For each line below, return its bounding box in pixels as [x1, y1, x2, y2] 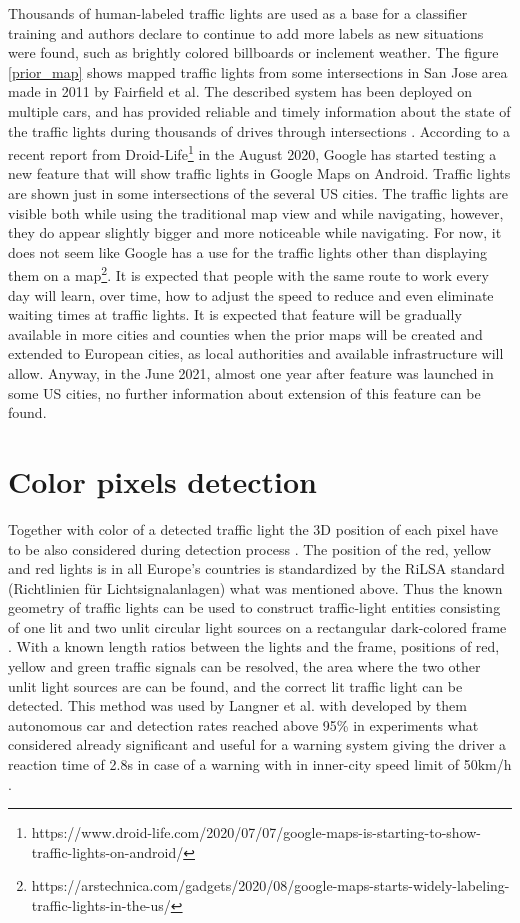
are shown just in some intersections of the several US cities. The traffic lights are [8, 183, 509, 203]
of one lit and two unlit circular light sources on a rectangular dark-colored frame [8, 616, 507, 637]
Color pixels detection [8, 460, 318, 501]
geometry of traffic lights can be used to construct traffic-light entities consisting [8, 597, 501, 618]
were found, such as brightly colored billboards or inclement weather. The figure [8, 42, 499, 63]
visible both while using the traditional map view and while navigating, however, [8, 202, 504, 223]
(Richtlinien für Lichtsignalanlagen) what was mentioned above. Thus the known [8, 577, 503, 598]
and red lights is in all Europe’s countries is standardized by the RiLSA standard [8, 558, 505, 579]
